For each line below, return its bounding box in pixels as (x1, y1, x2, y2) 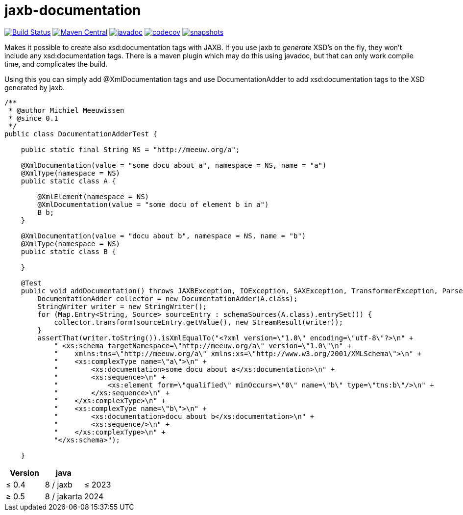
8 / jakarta (45, 491, 82, 501)
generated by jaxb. (4, 83, 65, 92)
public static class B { (21, 247, 116, 256)
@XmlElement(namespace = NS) (37, 192, 149, 201)
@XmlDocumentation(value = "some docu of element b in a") (37, 200, 269, 208)
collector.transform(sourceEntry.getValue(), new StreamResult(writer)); (54, 318, 343, 326)
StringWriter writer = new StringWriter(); (37, 302, 207, 310)
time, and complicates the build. (4, 59, 108, 68)
